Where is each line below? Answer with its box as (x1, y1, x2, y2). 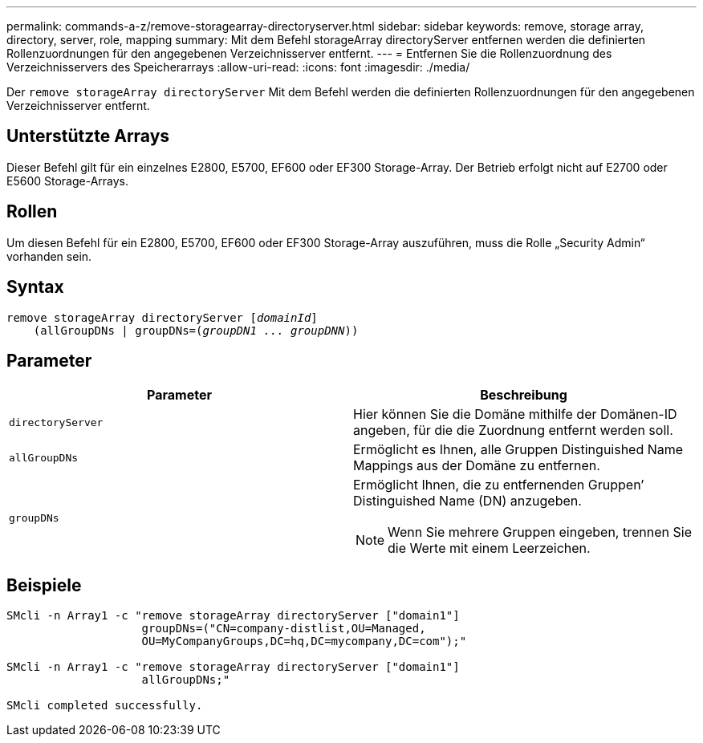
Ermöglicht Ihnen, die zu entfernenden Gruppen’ (353, 477, 644, 493)
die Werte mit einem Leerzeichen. (388, 540, 591, 557)
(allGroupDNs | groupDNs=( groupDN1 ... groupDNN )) (33, 323, 359, 337)
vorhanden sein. (6, 249, 92, 263)
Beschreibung (480, 387, 567, 404)
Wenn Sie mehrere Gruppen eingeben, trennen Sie (388, 524, 692, 541)
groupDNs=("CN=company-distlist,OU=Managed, (141, 622, 426, 635)
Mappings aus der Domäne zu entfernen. (353, 457, 600, 474)
